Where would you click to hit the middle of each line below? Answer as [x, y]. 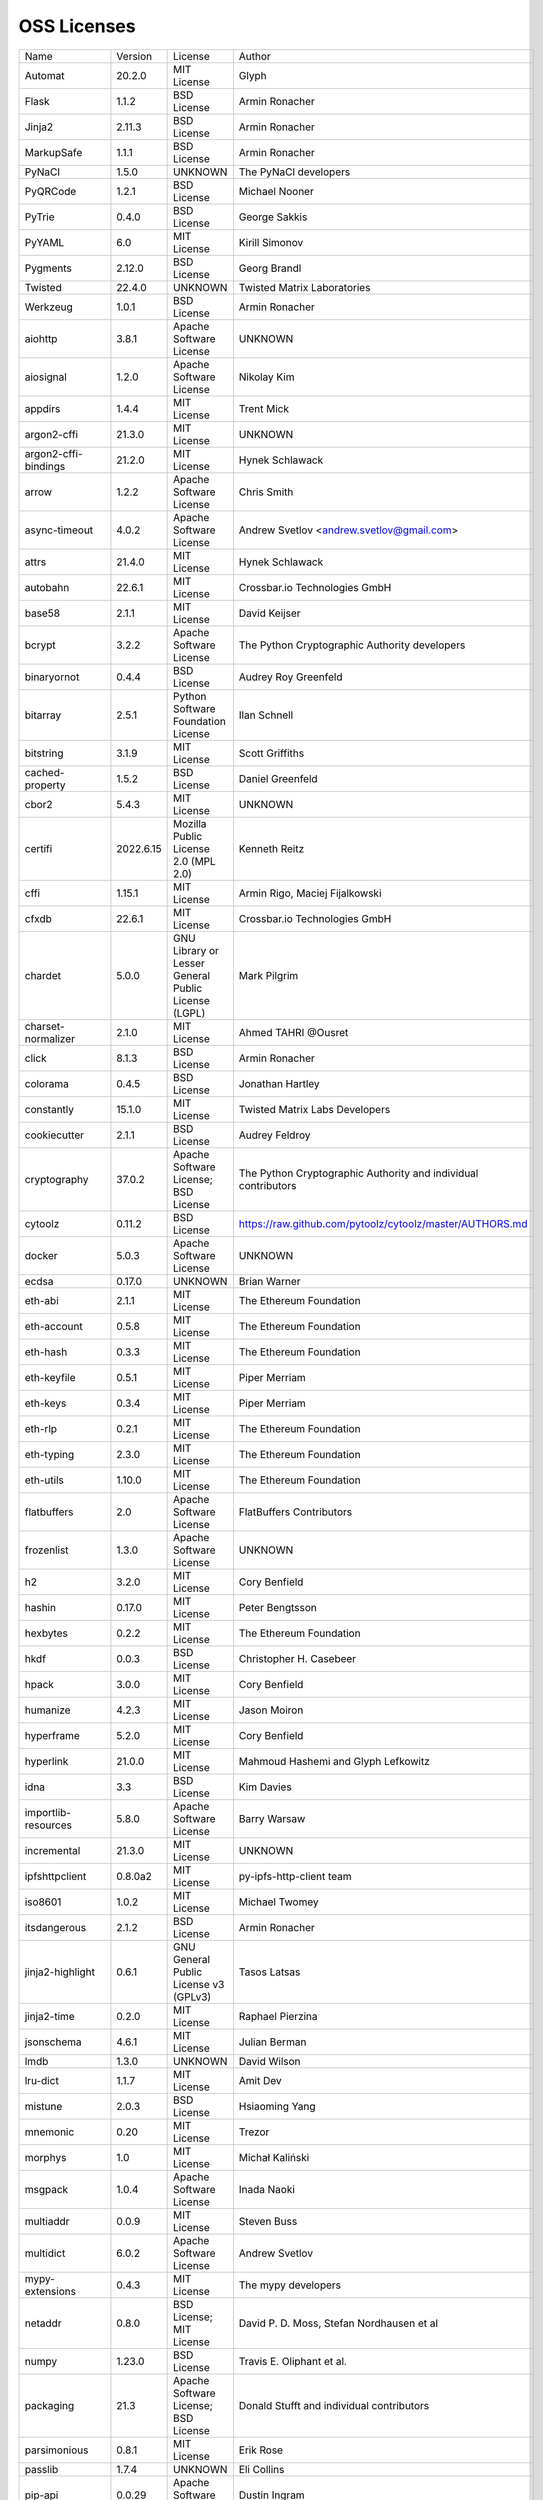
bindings [45, 466]
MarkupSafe [53, 152]
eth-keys [45, 1403]
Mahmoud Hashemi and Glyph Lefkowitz [334, 1761]
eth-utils [44, 1480]
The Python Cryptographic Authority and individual [358, 1173]
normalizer [49, 1038]
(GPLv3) [192, 1997]
